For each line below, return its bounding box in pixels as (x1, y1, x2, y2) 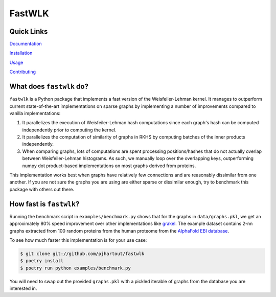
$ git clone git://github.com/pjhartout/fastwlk (20, 250, 145, 257)
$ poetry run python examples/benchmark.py (20, 265, 131, 271)
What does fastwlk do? (9, 82, 89, 91)
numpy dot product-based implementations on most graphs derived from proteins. (22, 163, 196, 169)
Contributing (9, 69, 36, 75)
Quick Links (9, 27, 48, 36)
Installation (9, 50, 33, 56)
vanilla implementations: (9, 110, 61, 116)
